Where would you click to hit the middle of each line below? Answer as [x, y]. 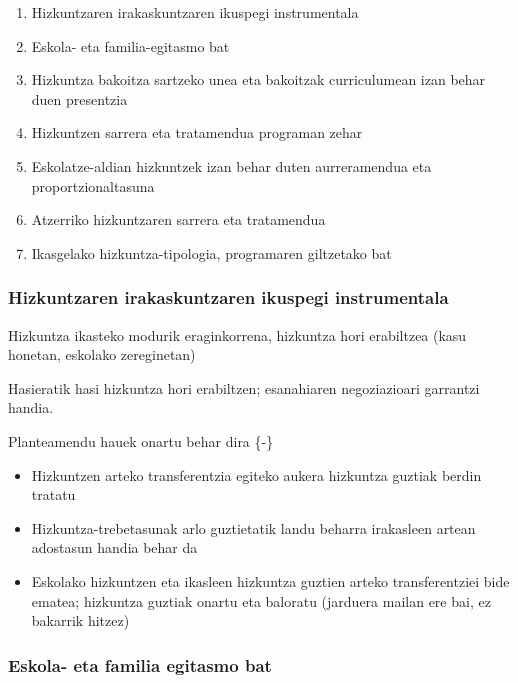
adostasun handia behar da [114, 547]
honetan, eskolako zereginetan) [102, 354]
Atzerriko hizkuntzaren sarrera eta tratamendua [178, 219]
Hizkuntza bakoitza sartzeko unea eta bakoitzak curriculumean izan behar [258, 79]
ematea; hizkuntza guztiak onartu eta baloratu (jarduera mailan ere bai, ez [261, 600]
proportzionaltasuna [93, 185]
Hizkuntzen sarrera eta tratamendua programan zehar [197, 132]
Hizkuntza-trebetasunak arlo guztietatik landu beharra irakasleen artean [253, 527]
